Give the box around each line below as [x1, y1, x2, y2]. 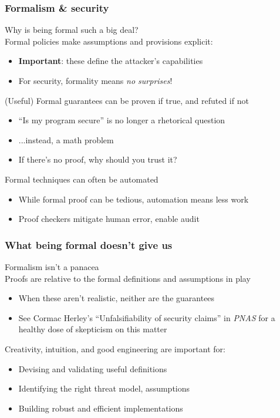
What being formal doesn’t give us [5, 237, 173, 252]
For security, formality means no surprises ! [18, 75, 173, 86]
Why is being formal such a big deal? [5, 23, 139, 36]
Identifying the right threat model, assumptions [18, 382, 190, 395]
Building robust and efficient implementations [18, 402, 183, 414]
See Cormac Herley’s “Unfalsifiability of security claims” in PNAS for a [18, 311, 275, 323]
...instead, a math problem [18, 133, 114, 146]
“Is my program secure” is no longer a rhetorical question [18, 114, 225, 126]
